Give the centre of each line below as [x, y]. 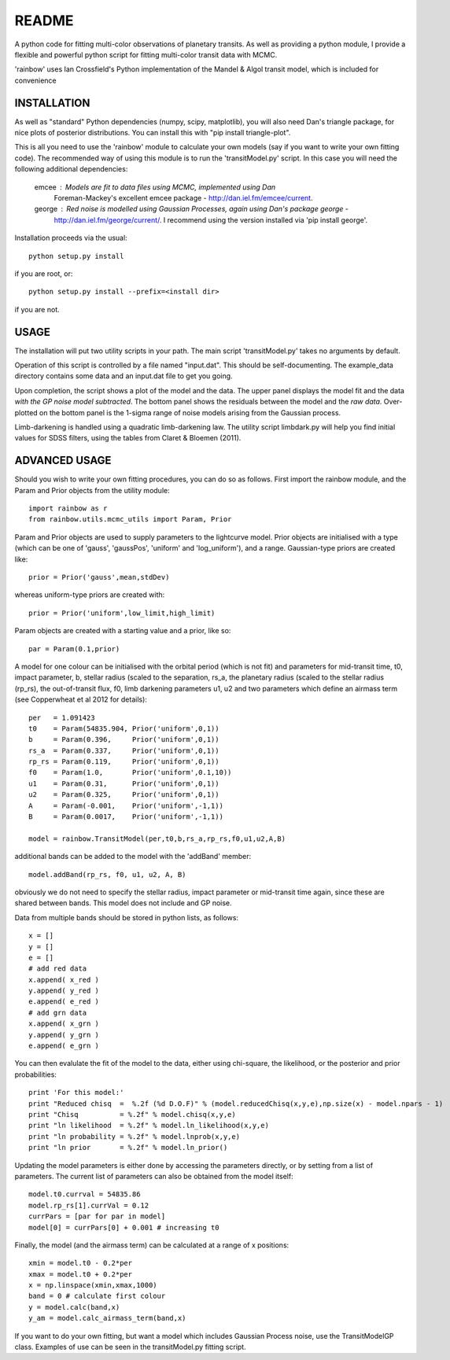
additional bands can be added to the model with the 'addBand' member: [133, 857]
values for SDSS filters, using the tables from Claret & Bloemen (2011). [128, 438]
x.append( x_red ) [64, 980]
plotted [26, 412]
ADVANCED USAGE [63, 461]
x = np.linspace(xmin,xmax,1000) [93, 1285]
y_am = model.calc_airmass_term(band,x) [107, 1318]
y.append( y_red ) [64, 991]
